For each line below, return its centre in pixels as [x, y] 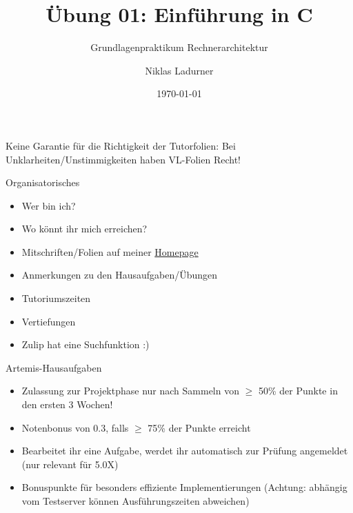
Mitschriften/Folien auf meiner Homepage [110, 251]
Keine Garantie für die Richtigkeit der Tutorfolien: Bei [121, 145]
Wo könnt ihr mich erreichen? [84, 229]
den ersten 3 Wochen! [67, 404]
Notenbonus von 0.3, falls [75, 427]
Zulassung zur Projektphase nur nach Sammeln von [130, 391]
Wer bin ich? [49, 205]
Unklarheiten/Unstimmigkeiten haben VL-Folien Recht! [123, 159]
